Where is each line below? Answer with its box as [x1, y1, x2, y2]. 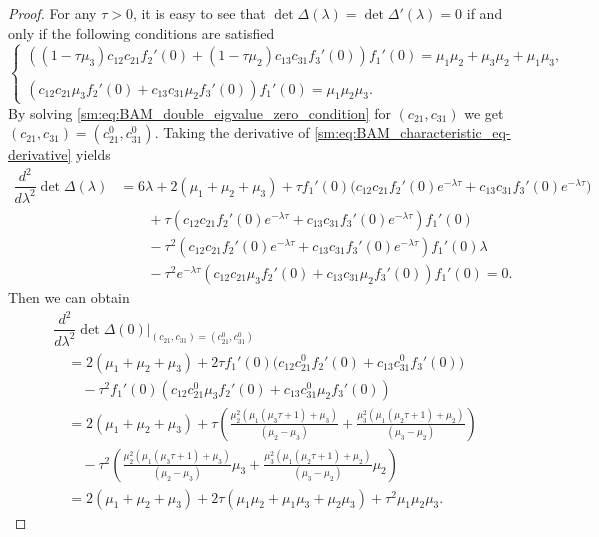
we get [464, 102, 504, 123]
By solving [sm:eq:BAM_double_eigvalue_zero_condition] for [8, 102, 391, 123]
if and [466, 3, 503, 23]
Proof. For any [8, 3, 97, 23]
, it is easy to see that [132, 3, 266, 23]
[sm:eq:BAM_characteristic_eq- [314, 122, 511, 143]
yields [76, 144, 111, 165]
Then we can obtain [8, 287, 130, 307]
